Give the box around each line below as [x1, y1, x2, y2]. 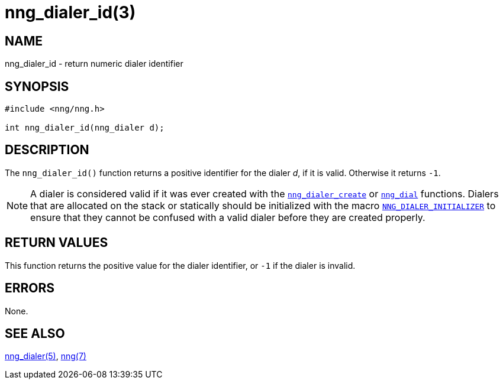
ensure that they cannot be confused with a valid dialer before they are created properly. [30, 211, 425, 223]
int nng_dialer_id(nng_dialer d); [5, 123, 165, 133]
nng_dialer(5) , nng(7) [5, 351, 86, 362]
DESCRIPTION [5, 142, 89, 158]
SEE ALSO [5, 326, 65, 341]
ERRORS [5, 281, 55, 296]
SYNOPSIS [5, 79, 69, 94]
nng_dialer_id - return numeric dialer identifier [5, 58, 183, 69]
